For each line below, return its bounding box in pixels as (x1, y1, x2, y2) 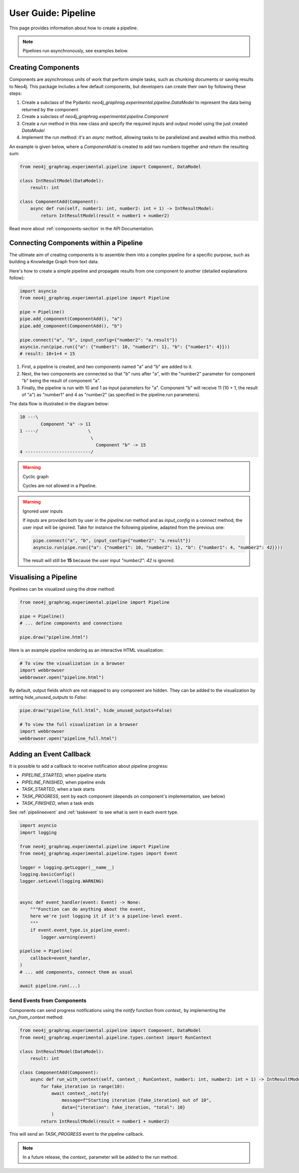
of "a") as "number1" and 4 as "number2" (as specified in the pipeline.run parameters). (21, 391, 201, 397)
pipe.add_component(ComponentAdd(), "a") (19, 316, 123, 322)
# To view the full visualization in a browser (19, 721, 138, 727)
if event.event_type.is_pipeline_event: (30, 927, 131, 933)
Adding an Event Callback (9, 750, 91, 758)
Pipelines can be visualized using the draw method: (9, 586, 115, 592)
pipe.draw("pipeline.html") (19, 634, 88, 640)
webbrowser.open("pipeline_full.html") (19, 735, 117, 741)
